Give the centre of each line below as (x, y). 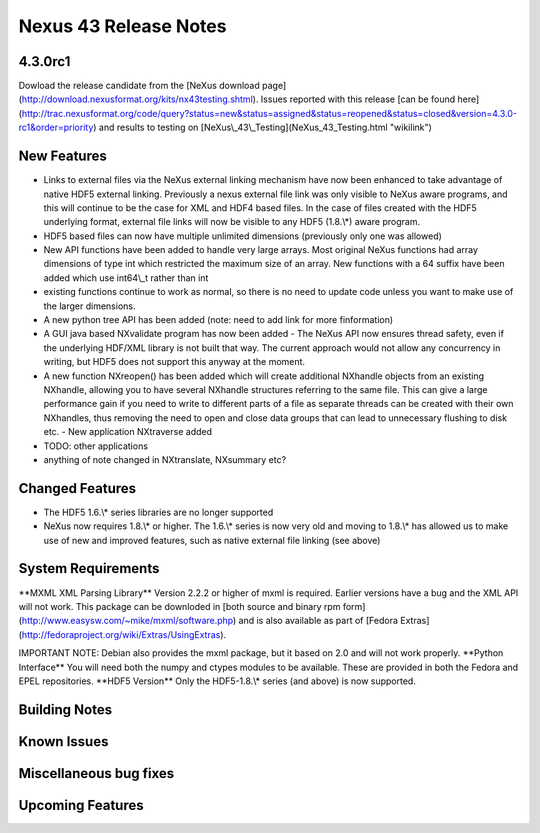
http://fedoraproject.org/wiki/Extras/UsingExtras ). (124, 634)
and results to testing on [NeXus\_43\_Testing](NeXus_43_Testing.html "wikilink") (265, 127)
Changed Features (77, 488)
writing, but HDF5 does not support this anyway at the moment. (174, 362)
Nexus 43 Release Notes (122, 26)
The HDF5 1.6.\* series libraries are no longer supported (158, 512)
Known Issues (63, 741)
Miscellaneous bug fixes (96, 773)
